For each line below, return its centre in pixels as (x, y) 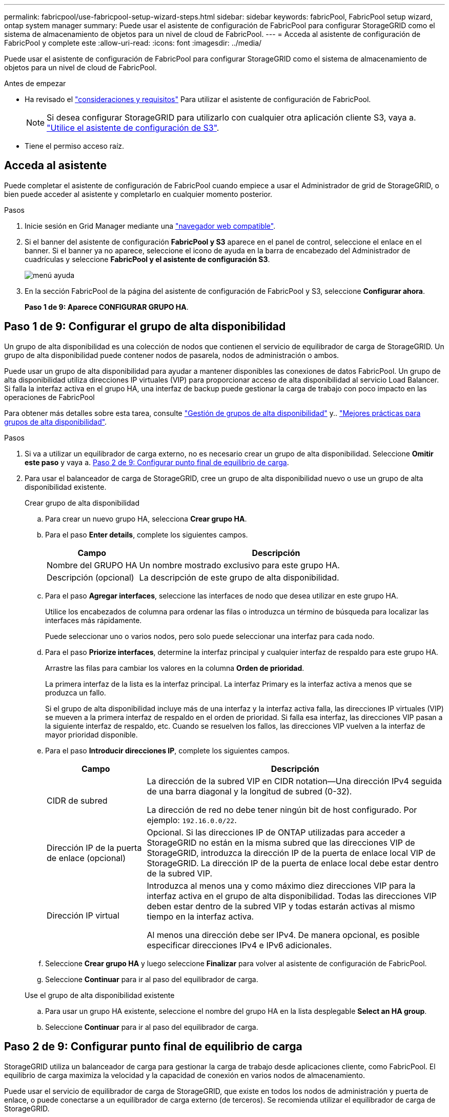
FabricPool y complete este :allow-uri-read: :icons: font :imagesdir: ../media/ (133, 43)
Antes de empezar (35, 83)
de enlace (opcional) (86, 858)
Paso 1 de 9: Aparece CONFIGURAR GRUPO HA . (107, 307)
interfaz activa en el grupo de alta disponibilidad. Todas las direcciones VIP (292, 896)
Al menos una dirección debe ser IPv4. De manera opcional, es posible (283, 935)
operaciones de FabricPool (49, 397)
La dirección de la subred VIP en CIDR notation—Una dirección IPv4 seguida (294, 781)
